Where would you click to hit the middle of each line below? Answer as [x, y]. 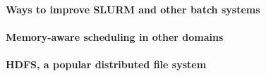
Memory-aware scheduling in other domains [115, 36]
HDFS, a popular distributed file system [106, 64]
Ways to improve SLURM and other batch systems [133, 9]
